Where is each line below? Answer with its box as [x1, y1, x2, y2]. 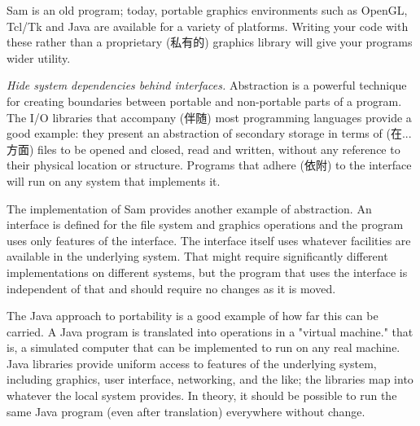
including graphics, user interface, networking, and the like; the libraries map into [7, 371, 413, 388]
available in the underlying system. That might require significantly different [7, 248, 388, 265]
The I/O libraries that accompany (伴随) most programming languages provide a [7, 108, 412, 125]
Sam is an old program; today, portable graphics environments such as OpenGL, [7, 2, 408, 18]
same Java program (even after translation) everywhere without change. [7, 402, 365, 419]
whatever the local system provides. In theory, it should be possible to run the [7, 387, 397, 404]
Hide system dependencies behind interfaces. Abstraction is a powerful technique [7, 77, 407, 94]
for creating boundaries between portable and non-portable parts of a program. [7, 92, 402, 109]
